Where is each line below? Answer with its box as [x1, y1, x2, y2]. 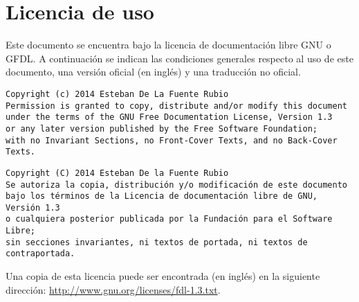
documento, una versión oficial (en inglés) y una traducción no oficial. [6, 64, 301, 79]
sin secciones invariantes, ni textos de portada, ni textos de [6, 237, 308, 247]
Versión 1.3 [6, 202, 60, 213]
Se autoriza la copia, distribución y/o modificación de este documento [6, 179, 347, 190]
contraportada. [6, 249, 75, 259]
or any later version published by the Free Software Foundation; [6, 123, 318, 134]
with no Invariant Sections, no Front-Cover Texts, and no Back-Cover [6, 135, 338, 145]
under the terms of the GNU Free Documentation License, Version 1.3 [6, 112, 333, 123]
